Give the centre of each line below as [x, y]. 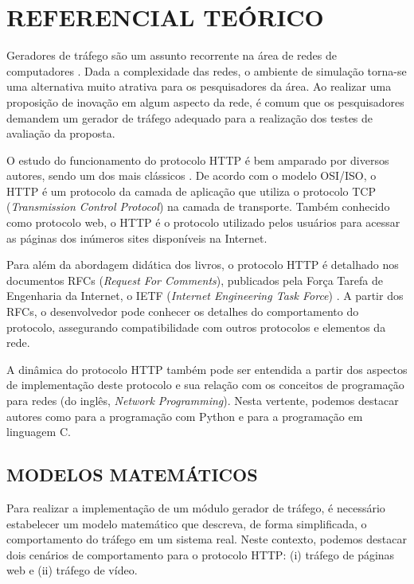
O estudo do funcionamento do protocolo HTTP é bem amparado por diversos [198, 160]
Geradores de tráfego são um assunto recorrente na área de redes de [172, 55]
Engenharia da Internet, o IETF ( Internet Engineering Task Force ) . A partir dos [205, 296]
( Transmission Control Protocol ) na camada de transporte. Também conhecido [198, 206]
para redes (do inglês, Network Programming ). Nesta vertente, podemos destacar [203, 400]
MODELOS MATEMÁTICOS [132, 475]
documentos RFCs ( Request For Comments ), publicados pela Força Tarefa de [195, 280]
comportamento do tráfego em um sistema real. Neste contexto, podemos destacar [207, 539]
